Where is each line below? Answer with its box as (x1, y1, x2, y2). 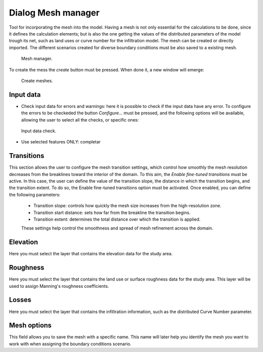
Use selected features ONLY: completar (21, 139, 101, 145)
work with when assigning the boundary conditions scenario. (9, 341, 131, 347)
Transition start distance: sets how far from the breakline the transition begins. (33, 210, 191, 215)
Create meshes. (21, 78, 53, 84)
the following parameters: (9, 192, 61, 197)
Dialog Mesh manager (9, 7, 100, 18)
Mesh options (9, 321, 52, 330)
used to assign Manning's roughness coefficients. (9, 283, 109, 289)
